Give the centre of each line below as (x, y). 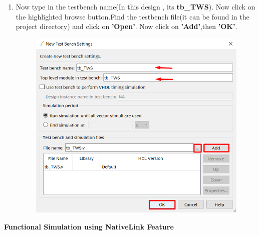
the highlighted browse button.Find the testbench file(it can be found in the (133, 16)
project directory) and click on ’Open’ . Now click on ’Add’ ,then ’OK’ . (126, 26)
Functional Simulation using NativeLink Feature (89, 226)
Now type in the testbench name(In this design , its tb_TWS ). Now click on (136, 6)
